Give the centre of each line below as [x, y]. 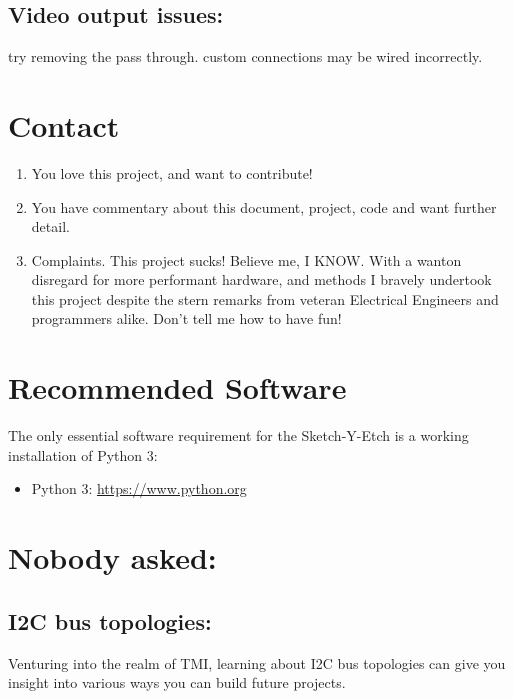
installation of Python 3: [83, 454]
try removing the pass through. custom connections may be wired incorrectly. [245, 56]
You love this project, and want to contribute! [172, 172]
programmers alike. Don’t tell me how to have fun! [186, 318]
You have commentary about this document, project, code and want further [264, 206]
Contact [64, 124]
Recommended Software [177, 387]
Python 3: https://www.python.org [139, 488]
